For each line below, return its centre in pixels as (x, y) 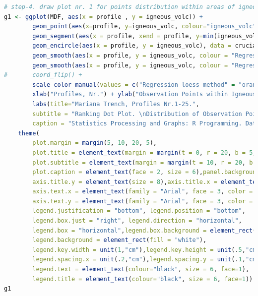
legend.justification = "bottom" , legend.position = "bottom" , (139, 211)
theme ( (29, 133)
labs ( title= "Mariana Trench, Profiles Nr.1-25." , (116, 104)
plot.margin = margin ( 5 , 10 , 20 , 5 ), (95, 143)
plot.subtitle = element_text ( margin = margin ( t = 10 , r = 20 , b (143, 162)
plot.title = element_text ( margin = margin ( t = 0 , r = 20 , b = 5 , (144, 152)
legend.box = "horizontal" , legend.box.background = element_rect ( (144, 230)
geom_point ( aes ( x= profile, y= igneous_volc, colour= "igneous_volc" (144, 27)
